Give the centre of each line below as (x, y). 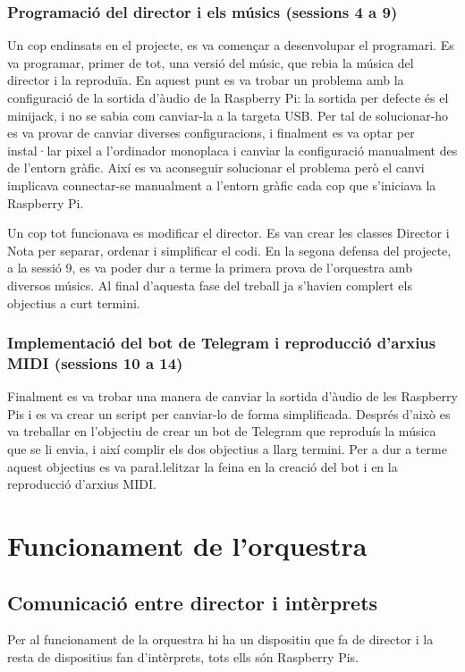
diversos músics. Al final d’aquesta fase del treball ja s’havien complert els (210, 285)
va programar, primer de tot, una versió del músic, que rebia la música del (211, 62)
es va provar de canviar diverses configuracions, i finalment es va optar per (211, 133)
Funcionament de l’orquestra (187, 546)
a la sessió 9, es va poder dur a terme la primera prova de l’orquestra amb (210, 268)
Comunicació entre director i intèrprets (193, 602)
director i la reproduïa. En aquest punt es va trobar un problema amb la (206, 80)
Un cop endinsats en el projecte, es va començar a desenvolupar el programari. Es (231, 45)
